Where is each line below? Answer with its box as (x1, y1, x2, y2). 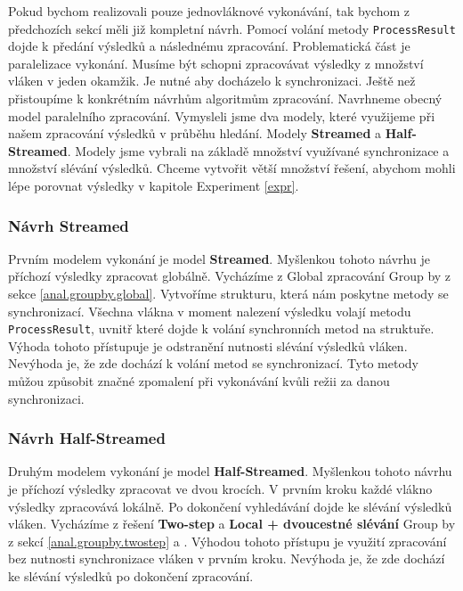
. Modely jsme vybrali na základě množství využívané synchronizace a (67, 141, 450, 160)
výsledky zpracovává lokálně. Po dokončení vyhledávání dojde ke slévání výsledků (8, 497, 452, 515)
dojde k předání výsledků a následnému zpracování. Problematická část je (8, 37, 410, 55)
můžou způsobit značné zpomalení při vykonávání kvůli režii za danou (8, 372, 390, 390)
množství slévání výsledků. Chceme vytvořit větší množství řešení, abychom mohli (8, 159, 456, 177)
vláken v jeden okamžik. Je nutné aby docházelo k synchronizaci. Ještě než (8, 71, 416, 90)
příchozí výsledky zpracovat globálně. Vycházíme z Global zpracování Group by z (8, 267, 451, 285)
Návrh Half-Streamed (8, 427, 166, 449)
